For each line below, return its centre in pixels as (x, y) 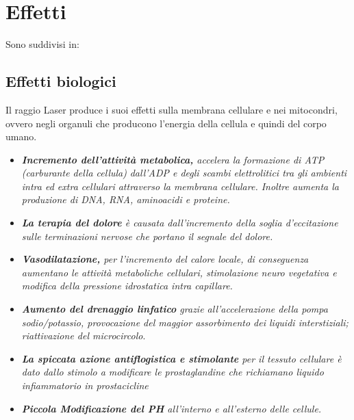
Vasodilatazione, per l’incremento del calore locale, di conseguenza (165, 259)
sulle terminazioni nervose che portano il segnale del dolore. (147, 236)
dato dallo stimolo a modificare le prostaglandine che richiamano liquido (173, 372)
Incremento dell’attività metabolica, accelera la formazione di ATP (173, 159)
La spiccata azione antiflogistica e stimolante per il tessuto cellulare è (181, 358)
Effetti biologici (61, 81)
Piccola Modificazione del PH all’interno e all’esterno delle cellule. (172, 408)
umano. (21, 136)
